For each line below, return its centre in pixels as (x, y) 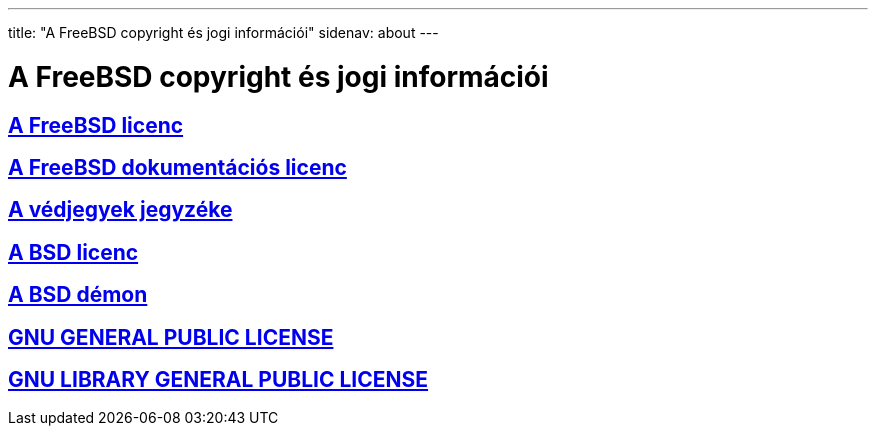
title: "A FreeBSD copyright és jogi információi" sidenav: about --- (223, 32)
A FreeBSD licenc (96, 125)
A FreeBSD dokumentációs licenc (177, 167)
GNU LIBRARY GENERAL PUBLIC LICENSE (218, 380)
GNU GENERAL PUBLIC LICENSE (171, 337)
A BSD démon (78, 295)
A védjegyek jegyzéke (120, 210)
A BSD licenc (73, 252)
